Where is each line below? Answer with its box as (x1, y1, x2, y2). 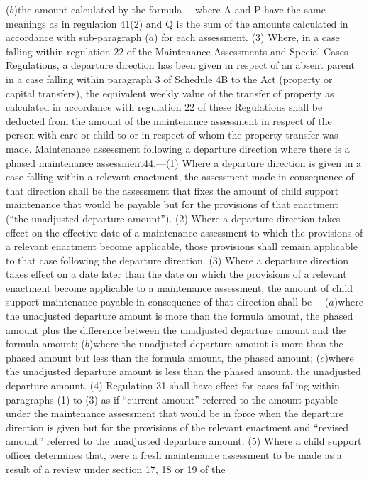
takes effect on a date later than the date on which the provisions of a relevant (6, 266, 347, 281)
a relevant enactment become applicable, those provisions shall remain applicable (6, 239, 358, 254)
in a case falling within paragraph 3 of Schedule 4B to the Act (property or (6, 71, 333, 86)
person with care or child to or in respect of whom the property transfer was (6, 127, 338, 142)
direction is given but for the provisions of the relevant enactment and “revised (6, 419, 349, 434)
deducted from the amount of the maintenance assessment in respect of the (6, 113, 332, 128)
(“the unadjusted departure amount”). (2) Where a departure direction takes (6, 210, 341, 225)
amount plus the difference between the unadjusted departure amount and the (6, 322, 346, 337)
